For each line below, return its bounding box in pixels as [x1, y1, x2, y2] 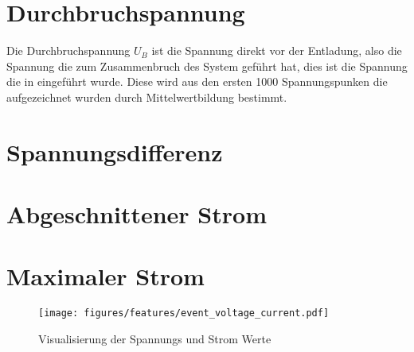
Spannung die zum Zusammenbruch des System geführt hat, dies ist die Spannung [6, 57, 408, 74]
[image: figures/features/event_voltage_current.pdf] [38, 308, 330, 319]
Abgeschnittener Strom [6, 198, 267, 230]
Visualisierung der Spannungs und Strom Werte [38, 331, 271, 347]
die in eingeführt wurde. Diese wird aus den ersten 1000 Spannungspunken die [6, 73, 388, 90]
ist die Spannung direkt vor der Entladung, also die [151, 42, 402, 59]
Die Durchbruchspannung [6, 42, 131, 59]
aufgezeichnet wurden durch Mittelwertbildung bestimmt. [6, 88, 287, 105]
